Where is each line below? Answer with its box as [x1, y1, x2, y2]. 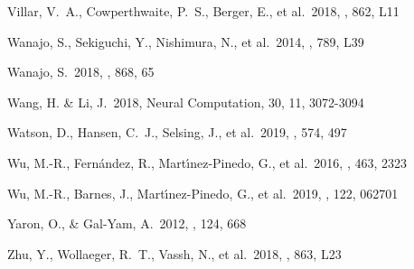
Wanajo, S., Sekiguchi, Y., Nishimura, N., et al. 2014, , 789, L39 [7, 32, 364, 51]
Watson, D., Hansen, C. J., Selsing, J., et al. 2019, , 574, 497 [7, 123, 347, 142]
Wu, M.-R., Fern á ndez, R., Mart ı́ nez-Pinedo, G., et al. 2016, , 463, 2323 [7, 153, 408, 172]
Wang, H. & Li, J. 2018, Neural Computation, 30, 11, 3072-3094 [7, 92, 364, 111]
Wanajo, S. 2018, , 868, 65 [7, 62, 155, 81]
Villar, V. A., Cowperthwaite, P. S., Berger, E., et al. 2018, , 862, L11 [7, 2, 400, 20]
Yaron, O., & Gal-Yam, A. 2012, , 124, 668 [7, 214, 247, 233]
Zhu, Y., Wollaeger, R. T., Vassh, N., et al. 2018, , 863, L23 [7, 244, 342, 263]
